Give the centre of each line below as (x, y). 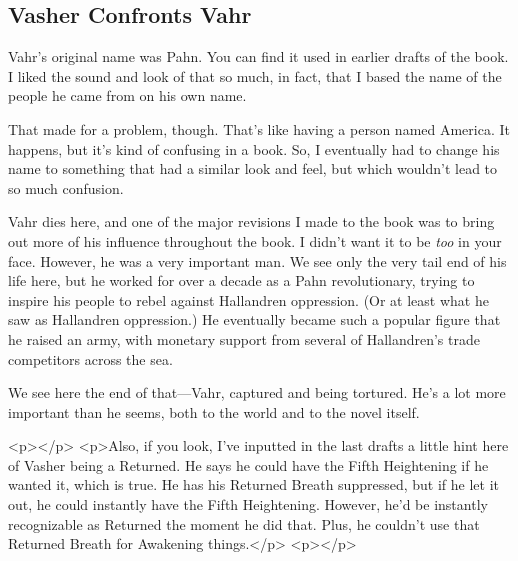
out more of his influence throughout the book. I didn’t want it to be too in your (255, 240)
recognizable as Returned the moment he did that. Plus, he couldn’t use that (244, 523)
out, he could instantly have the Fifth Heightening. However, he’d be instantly (248, 504)
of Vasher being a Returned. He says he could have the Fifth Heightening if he (248, 464)
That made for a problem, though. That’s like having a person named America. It (259, 128)
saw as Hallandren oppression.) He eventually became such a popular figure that (254, 319)
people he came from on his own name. (127, 95)
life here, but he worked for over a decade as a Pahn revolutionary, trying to (241, 280)
